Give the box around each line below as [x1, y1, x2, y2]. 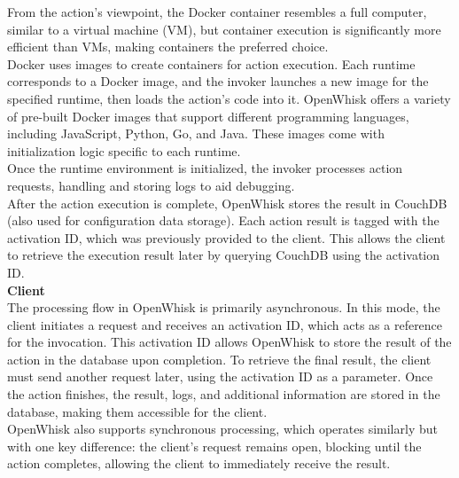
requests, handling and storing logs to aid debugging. [7, 176, 295, 194]
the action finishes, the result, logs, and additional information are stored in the [7, 385, 440, 404]
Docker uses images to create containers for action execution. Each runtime [7, 54, 416, 73]
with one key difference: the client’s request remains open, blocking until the [7, 436, 422, 455]
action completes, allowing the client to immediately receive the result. [7, 454, 391, 473]
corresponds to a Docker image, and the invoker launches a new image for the [7, 72, 429, 90]
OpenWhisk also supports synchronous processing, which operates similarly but [7, 419, 438, 438]
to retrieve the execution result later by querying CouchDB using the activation [7, 246, 440, 264]
